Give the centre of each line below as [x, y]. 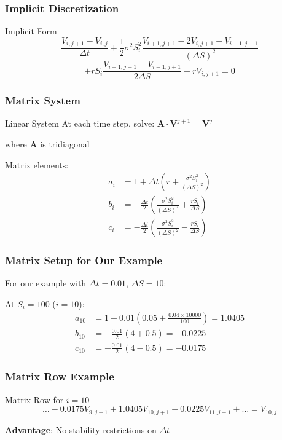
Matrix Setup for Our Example [84, 260]
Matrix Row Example [60, 376]
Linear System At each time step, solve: [80, 123]
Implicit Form [31, 31]
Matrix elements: [37, 164]
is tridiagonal [65, 143]
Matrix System [43, 100]
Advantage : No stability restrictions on [81, 429]
